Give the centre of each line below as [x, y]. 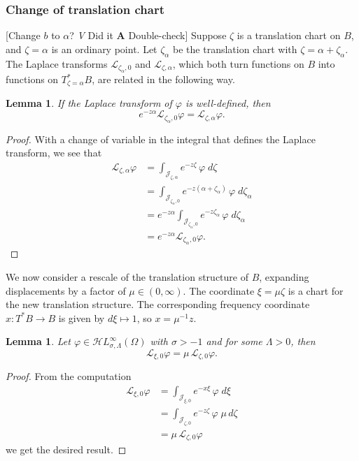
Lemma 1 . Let [38, 341]
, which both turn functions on [238, 63]
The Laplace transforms [57, 63]
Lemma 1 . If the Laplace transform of [89, 103]
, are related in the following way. [163, 79]
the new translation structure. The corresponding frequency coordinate [158, 304]
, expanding [284, 277]
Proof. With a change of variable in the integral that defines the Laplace [161, 139]
